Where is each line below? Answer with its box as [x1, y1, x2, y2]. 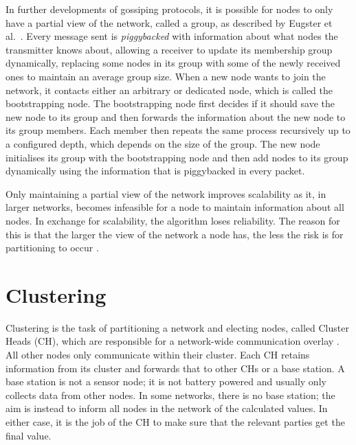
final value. [5, 428, 52, 442]
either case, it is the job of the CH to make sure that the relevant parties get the [5, 414, 345, 429]
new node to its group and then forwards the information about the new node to [5, 109, 346, 124]
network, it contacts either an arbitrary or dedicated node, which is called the [5, 82, 333, 97]
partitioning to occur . [5, 240, 99, 255]
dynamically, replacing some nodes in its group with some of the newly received [5, 56, 341, 70]
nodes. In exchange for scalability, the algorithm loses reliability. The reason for [5, 213, 340, 227]
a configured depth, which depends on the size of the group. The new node [5, 136, 320, 150]
